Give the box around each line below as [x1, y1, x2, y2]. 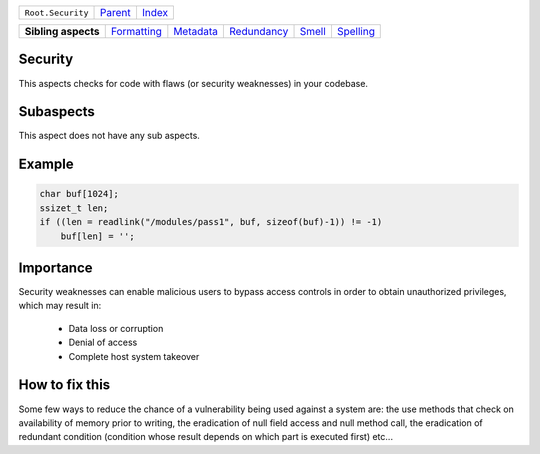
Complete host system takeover [68, 350, 200, 362]
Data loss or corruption [68, 322, 164, 334]
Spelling [336, 25, 375, 38]
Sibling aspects [24, 25, 100, 38]
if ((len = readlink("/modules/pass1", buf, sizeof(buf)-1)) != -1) [39, 216, 383, 228]
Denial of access [68, 336, 138, 349]
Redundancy [229, 25, 289, 38]
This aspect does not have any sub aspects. [18, 130, 200, 142]
